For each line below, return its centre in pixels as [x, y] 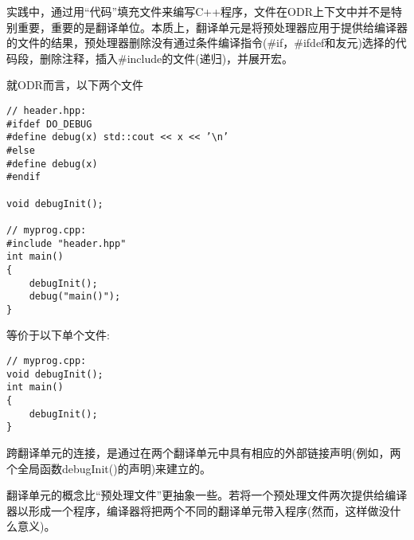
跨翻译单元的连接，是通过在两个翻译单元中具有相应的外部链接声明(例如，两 [204, 452]
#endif [23, 177]
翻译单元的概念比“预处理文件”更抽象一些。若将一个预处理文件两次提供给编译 [207, 495]
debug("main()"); [75, 297]
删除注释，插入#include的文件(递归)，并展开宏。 [166, 58]
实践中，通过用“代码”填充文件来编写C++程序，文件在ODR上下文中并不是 [199, 11]
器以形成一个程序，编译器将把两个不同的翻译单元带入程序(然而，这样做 [193, 510]
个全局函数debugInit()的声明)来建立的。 [109, 468]
